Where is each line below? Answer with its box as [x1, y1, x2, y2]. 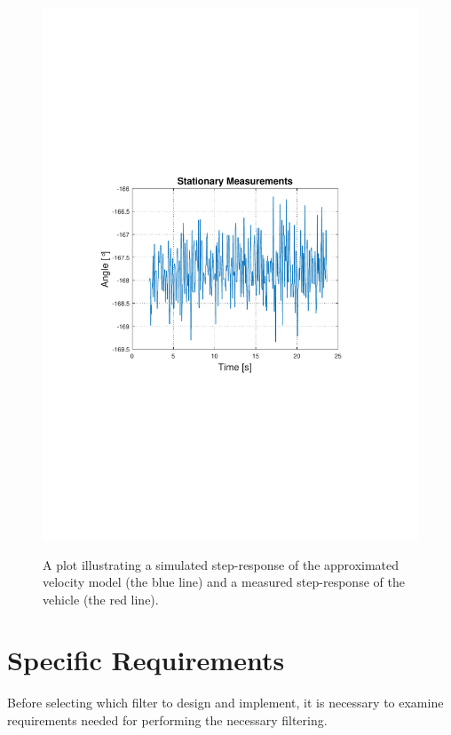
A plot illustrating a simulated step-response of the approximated [43, 555, 400, 573]
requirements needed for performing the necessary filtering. [7, 711, 328, 730]
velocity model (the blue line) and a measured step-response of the [43, 573, 405, 591]
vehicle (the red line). [43, 589, 159, 608]
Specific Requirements [7, 642, 285, 678]
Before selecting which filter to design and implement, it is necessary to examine [7, 693, 444, 712]
